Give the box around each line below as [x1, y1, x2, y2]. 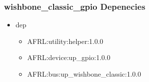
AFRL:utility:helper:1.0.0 [27, 36, 103, 46]
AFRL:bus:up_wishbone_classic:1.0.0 [27, 69, 141, 79]
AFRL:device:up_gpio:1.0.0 [27, 52, 111, 62]
